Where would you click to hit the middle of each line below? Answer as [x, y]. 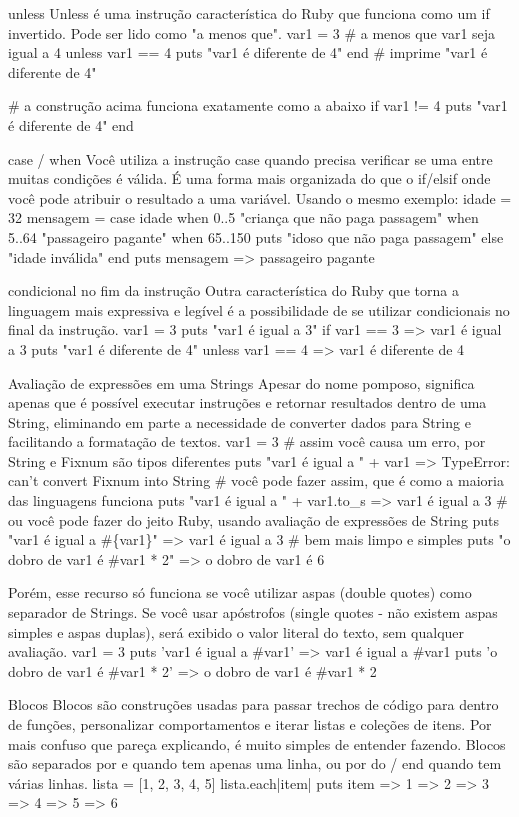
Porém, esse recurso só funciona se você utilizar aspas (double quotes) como [240, 592]
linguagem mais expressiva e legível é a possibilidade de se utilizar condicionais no [259, 309]
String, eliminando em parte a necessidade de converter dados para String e [239, 421]
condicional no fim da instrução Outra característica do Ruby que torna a [233, 290]
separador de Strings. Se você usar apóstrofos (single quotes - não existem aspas [253, 612]
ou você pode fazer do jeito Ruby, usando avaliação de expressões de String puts [254, 519]
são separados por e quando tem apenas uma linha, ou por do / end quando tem [255, 763]
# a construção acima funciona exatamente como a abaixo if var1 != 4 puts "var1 [258, 105]
